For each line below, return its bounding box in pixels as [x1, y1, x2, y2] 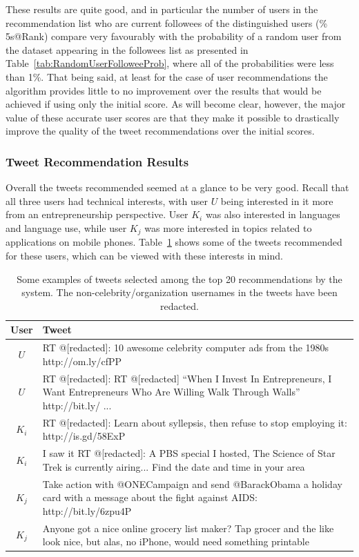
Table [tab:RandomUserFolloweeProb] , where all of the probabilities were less [6, 56, 334, 70]
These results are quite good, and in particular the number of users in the [6, 2, 318, 16]
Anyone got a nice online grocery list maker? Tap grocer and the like [42, 520, 334, 535]
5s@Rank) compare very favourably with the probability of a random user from [6, 29, 342, 43]
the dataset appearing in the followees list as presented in [6, 42, 249, 57]
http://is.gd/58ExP [42, 429, 126, 443]
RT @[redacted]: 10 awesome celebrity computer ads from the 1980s [42, 340, 329, 355]
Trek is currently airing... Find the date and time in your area [42, 459, 305, 473]
